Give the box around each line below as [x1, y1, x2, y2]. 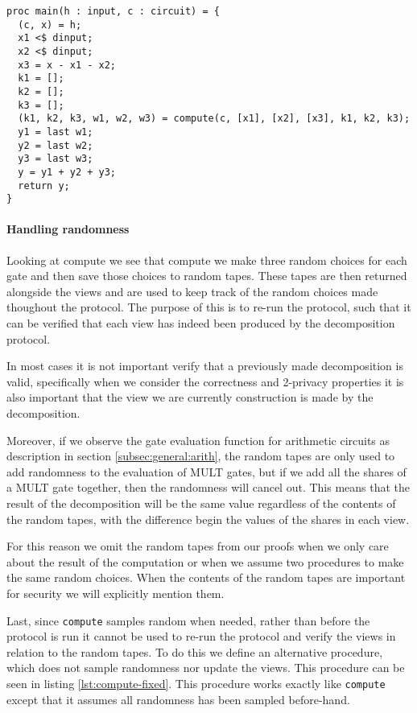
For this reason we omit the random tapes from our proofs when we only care [6, 538, 389, 554]
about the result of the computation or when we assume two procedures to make [6, 553, 404, 570]
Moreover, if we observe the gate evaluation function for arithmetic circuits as [6, 431, 390, 448]
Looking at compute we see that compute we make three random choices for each [6, 251, 407, 268]
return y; [18, 179, 70, 192]
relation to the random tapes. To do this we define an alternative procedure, [6, 643, 383, 660]
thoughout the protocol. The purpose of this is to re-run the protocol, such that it [6, 299, 411, 315]
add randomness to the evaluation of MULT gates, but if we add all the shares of [6, 463, 407, 480]
